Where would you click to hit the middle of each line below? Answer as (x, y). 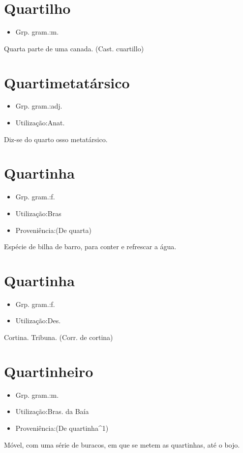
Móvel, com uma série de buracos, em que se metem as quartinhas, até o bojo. (122, 444)
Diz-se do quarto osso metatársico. (56, 139)
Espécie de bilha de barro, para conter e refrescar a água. (90, 246)
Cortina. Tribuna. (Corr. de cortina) (59, 337)
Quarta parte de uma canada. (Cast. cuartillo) (74, 48)
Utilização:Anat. (40, 123)
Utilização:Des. (38, 321)
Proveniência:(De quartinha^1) (62, 428)
